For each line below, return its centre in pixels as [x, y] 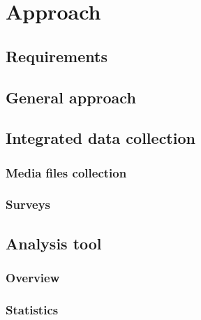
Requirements [57, 56]
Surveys [28, 204]
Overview [33, 278]
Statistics [32, 309]
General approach [71, 97]
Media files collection [66, 172]
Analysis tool [54, 243]
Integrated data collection [100, 138]
